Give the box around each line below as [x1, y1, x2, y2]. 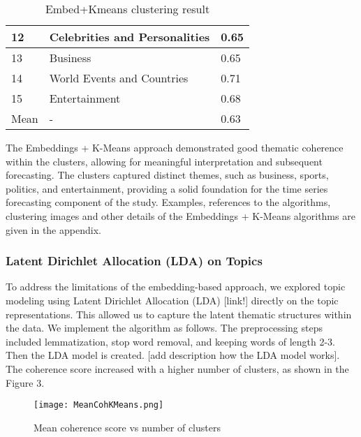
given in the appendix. [6, 222, 101, 237]
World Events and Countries [49, 70, 189, 86]
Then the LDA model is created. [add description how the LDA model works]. [6, 348, 340, 362]
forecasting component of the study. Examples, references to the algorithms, [6, 195, 331, 209]
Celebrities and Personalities [49, 29, 210, 45]
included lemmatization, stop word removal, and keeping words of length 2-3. [6, 334, 335, 348]
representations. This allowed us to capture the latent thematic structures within [6, 306, 352, 321]
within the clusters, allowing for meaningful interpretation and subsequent [6, 154, 323, 168]
